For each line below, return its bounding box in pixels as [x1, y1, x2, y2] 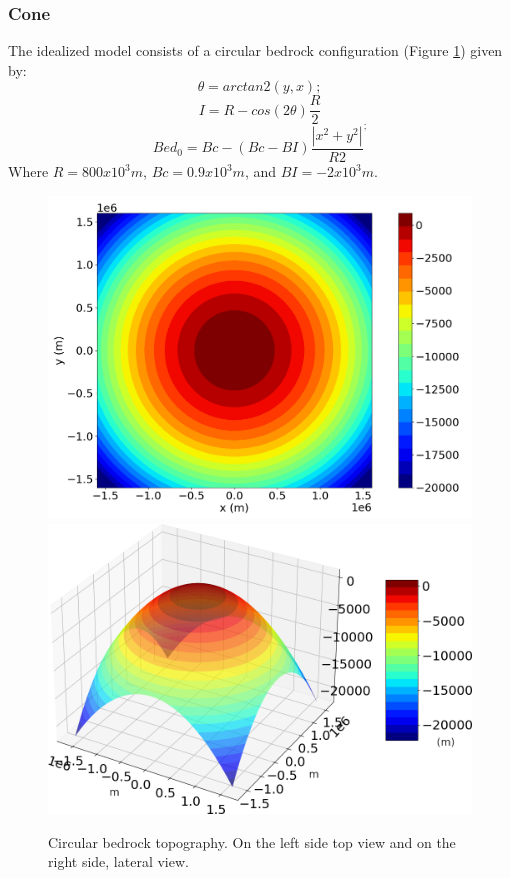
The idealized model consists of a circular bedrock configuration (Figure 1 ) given [8, 40, 503, 61]
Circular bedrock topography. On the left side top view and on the [48, 831, 456, 852]
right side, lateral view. [48, 851, 189, 872]
